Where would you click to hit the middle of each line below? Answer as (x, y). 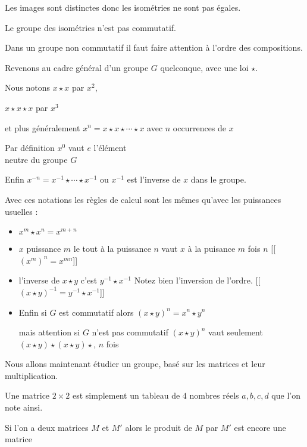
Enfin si (33, 312)
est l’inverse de (154, 179)
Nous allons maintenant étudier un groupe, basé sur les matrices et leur (135, 364)
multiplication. (32, 375)
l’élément (110, 148)
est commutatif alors (96, 312)
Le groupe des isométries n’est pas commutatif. (91, 27)
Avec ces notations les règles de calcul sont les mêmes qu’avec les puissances (143, 199)
